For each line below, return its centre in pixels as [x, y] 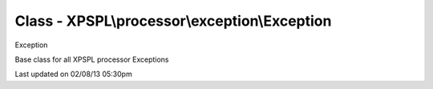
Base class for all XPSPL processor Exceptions [92, 59]
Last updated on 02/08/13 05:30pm [73, 74]
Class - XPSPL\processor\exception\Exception [173, 21]
